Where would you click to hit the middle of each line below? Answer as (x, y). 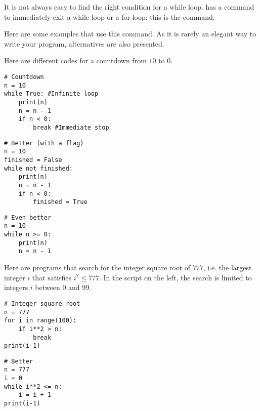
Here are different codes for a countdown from (75, 60)
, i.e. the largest (227, 268)
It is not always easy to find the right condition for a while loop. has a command (129, 7)
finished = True (60, 202)
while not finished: (39, 168)
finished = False (33, 160)
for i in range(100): (40, 321)
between (48, 287)
